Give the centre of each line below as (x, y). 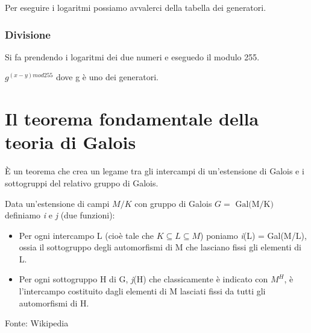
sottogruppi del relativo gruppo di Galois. (82, 182)
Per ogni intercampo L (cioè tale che (86, 235)
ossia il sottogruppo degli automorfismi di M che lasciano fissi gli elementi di (160, 247)
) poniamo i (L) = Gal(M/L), (253, 235)
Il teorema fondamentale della (132, 119)
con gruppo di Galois (173, 203)
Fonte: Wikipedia (37, 323)
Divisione (28, 34)
